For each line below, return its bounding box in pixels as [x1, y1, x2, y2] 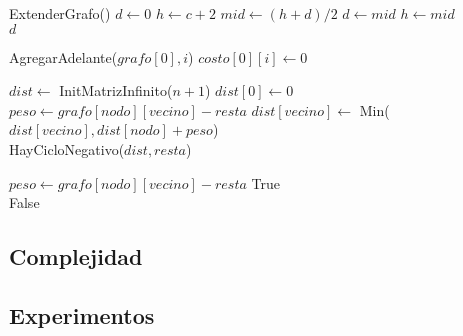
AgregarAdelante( [9, 46, 118, 67]
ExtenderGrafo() [9, 3, 111, 23]
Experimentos [9, 299, 155, 330]
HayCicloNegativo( [9, 138, 125, 159]
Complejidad [9, 241, 143, 272]
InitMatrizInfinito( [59, 80, 173, 101]
